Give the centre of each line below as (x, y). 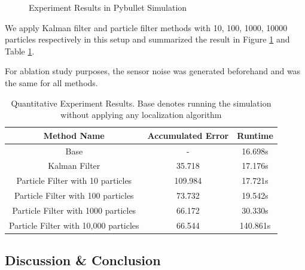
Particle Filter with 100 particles (74, 195)
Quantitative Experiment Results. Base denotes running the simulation (141, 103)
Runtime (255, 135)
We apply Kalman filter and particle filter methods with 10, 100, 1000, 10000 (146, 27)
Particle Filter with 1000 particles (74, 210)
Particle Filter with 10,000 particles (74, 225)
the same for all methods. (51, 82)
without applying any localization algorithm (141, 115)
